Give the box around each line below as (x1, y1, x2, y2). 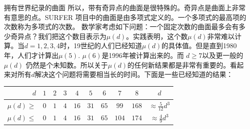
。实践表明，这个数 (126, 31, 188, 41)
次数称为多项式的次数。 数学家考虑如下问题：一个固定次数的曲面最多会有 (4, 21, 239, 32)
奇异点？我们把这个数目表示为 (10, 31, 106, 41)
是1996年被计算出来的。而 (102, 50, 184, 60)
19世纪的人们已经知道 (73, 40, 142, 51)
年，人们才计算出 (4, 50, 59, 60)
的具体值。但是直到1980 (161, 40, 237, 51)
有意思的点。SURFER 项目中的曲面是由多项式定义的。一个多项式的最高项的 (4, 12, 247, 22)
